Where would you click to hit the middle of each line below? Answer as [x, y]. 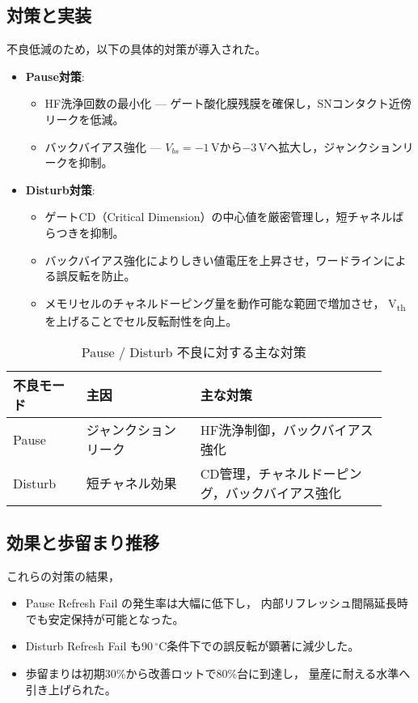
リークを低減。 [84, 119]
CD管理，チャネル [255, 474]
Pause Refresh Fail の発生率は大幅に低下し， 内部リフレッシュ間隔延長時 [217, 603]
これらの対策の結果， [63, 575]
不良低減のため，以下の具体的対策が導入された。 [137, 49]
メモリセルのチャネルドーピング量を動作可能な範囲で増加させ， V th [225, 304]
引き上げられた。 [71, 689]
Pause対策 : [55, 76]
